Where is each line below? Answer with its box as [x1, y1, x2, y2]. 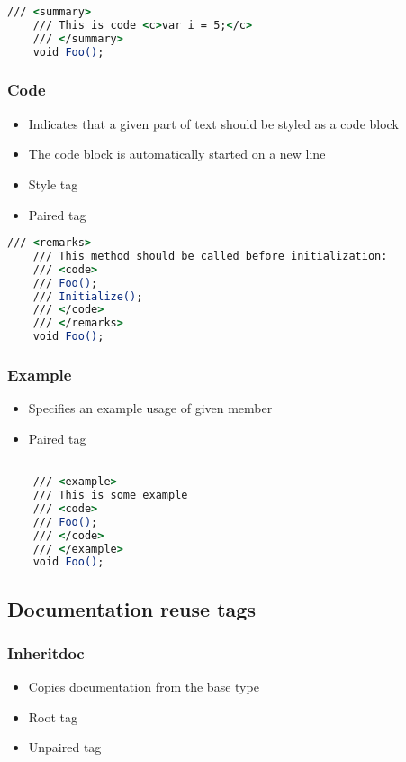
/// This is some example [32, 489, 188, 502]
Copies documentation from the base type [28, 677, 259, 696]
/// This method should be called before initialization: [32, 249, 388, 262]
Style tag [28, 174, 78, 193]
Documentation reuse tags [7, 594, 256, 622]
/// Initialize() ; [32, 289, 143, 303]
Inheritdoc [7, 641, 85, 664]
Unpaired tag [28, 738, 102, 757]
